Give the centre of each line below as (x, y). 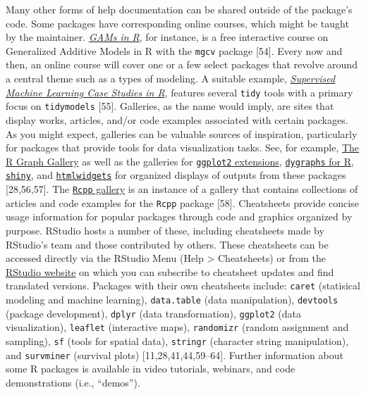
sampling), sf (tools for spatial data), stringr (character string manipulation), (177, 340)
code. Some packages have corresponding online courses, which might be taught (177, 23)
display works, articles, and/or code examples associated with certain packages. (177, 119)
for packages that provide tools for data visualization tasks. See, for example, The (183, 148)
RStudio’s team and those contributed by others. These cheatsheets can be (167, 244)
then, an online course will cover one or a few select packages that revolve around (182, 64)
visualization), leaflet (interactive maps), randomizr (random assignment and (177, 327)
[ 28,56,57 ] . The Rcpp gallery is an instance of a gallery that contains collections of (182, 189)
